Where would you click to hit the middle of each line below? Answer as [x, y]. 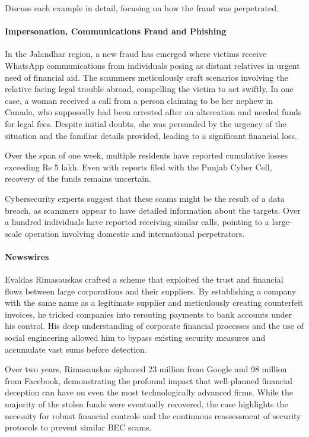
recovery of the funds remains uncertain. [78, 178]
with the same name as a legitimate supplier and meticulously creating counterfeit [154, 303]
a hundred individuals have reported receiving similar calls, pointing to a [137, 222]
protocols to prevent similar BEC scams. [78, 427]
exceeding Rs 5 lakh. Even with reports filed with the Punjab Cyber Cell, [138, 167]
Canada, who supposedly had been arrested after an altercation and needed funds [153, 112]
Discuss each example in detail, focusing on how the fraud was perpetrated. [142, 8]
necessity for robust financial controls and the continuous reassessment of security [153, 415]
